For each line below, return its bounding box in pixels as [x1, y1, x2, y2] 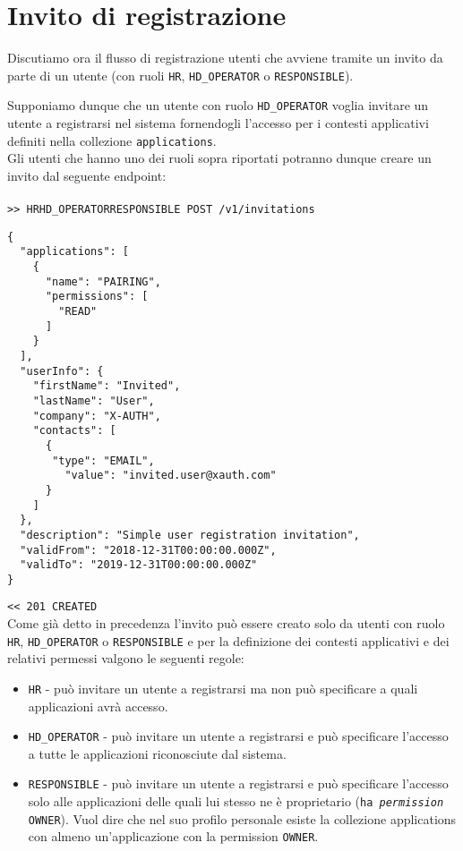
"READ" [58, 305, 98, 318]
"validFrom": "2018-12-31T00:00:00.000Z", [20, 543, 277, 557]
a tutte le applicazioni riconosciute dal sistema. [28, 744, 287, 762]
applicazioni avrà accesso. [28, 696, 168, 715]
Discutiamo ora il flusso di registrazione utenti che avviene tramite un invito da [7, 48, 443, 67]
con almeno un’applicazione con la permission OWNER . [28, 827, 319, 846]
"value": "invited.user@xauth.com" [64, 469, 277, 482]
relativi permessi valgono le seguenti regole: [7, 649, 244, 668]
